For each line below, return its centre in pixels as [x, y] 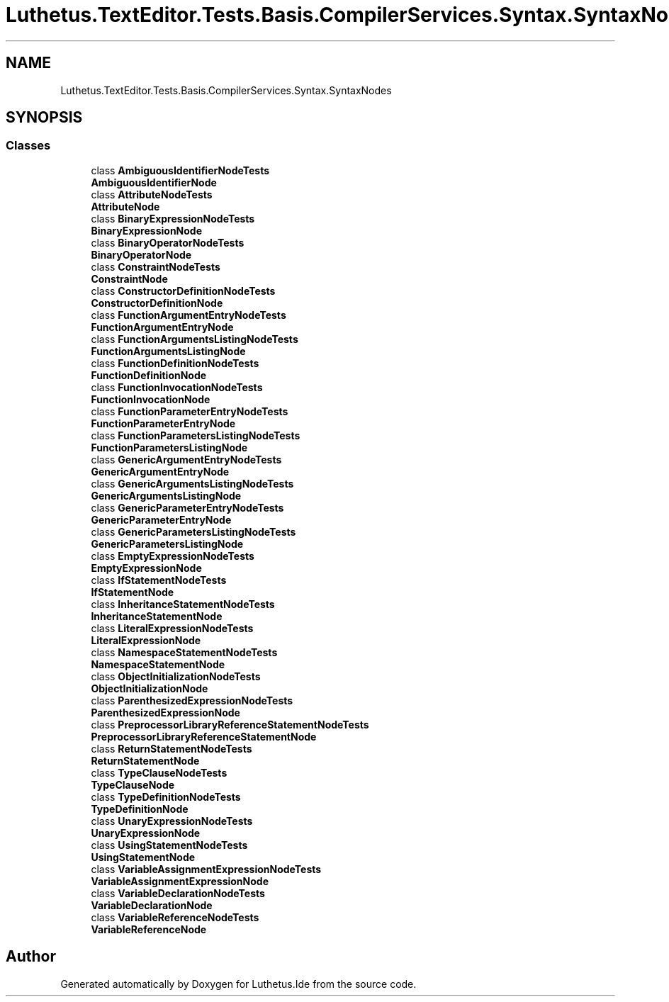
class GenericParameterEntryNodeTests [187, 507]
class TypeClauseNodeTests [159, 772]
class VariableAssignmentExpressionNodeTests [206, 869]
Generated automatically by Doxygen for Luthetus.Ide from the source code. [238, 984]
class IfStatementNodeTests [159, 580]
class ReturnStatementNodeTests [172, 748]
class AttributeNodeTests [152, 194]
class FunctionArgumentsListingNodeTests [195, 339]
